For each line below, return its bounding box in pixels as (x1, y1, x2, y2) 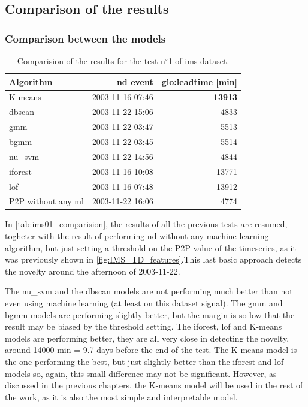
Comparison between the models (5, 31, 166, 46)
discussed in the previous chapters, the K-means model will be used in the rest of (5, 379, 303, 391)
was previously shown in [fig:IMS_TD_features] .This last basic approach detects (5, 253, 302, 266)
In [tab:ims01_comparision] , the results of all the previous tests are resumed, (5, 218, 288, 230)
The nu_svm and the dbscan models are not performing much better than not (5, 285, 293, 297)
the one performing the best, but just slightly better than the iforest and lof (5, 355, 284, 367)
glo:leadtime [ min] (161, 75, 238, 88)
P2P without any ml (9, 195, 84, 207)
